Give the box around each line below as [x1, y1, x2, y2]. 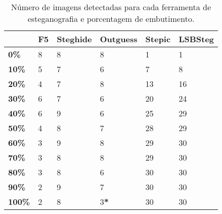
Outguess [100, 33, 138, 45]
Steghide [56, 33, 92, 45]
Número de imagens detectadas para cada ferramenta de [11, 1, 211, 13]
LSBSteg [178, 33, 214, 45]
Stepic [145, 33, 171, 45]
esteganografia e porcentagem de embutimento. [27, 13, 195, 24]
